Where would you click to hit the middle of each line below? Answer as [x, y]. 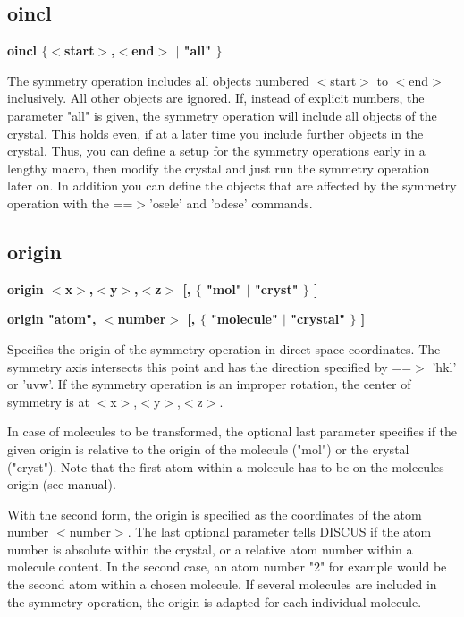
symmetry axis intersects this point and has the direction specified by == [210, 366]
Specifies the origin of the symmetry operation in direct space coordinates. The [224, 348]
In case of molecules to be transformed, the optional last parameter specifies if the [232, 431]
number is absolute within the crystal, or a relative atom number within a [210, 549]
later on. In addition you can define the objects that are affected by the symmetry [232, 186]
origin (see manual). [62, 484]
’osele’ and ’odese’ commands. [231, 203]
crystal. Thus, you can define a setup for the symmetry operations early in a [216, 151]
